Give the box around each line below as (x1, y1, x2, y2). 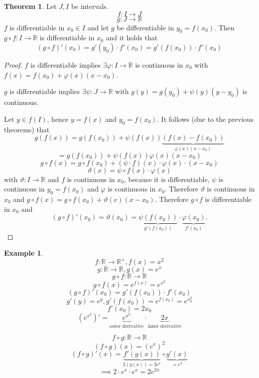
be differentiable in (117, 22, 174, 32)
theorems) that (4, 124, 50, 134)
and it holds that (106, 32, 158, 43)
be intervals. (71, 1, 109, 11)
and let (87, 22, 109, 32)
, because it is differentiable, (124, 174, 210, 184)
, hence (47, 113, 69, 124)
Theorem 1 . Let (4, 1, 57, 11)
